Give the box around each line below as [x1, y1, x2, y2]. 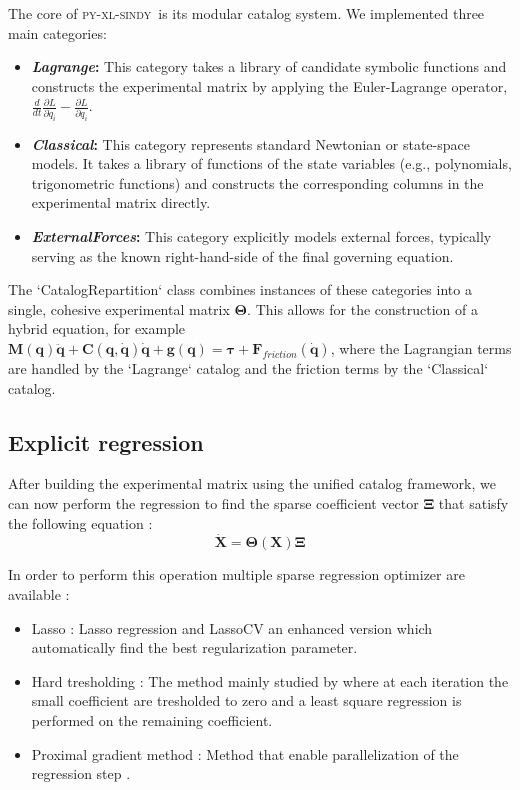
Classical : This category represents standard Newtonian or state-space [31, 133, 470, 154]
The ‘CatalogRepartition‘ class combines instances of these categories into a [8, 279, 472, 300]
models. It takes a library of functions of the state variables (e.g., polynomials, [31, 153, 512, 174]
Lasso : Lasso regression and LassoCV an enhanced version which [31, 617, 433, 638]
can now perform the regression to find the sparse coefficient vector [8, 492, 419, 513]
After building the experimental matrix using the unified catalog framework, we [8, 473, 496, 494]
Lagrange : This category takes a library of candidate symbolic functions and [31, 56, 507, 77]
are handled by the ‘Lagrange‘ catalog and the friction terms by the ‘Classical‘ [8, 357, 489, 378]
